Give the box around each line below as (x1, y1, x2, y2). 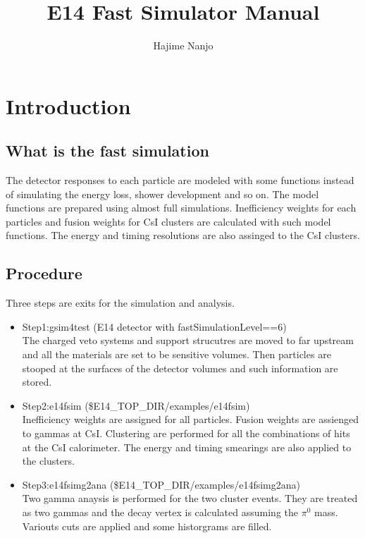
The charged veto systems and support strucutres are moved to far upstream (22, 333, 354, 348)
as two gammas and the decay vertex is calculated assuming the (22, 505, 298, 519)
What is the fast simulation (6, 140, 209, 161)
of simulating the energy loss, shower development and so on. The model (6, 186, 319, 201)
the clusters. (22, 453, 75, 468)
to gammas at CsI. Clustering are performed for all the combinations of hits (22, 426, 350, 441)
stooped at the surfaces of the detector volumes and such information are (22, 360, 338, 375)
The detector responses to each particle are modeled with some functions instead (6, 173, 354, 188)
